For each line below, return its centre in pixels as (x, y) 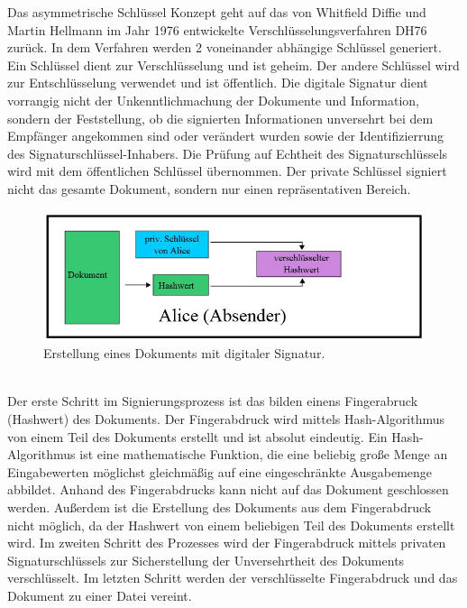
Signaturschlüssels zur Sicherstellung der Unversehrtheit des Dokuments (206, 560)
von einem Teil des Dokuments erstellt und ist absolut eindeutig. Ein (197, 436)
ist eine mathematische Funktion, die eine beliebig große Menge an (264, 454)
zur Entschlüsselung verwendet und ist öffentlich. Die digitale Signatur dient (218, 83)
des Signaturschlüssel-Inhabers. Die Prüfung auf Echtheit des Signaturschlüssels (228, 153)
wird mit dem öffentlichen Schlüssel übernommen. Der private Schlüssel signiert (227, 171)
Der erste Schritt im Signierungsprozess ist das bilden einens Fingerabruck (213, 401)
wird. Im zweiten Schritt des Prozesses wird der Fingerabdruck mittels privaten (227, 543)
